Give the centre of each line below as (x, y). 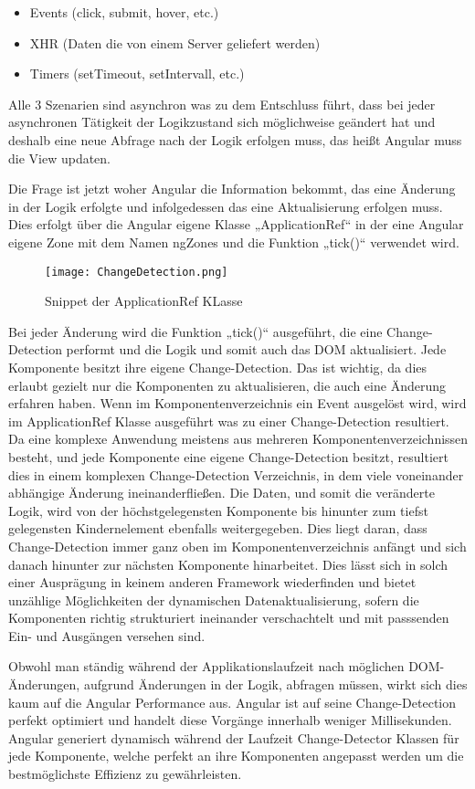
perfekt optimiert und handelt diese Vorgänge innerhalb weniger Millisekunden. (230, 720)
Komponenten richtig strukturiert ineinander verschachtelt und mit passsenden (229, 618)
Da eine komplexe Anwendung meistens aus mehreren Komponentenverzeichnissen (238, 439)
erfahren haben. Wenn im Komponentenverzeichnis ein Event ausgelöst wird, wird (237, 403)
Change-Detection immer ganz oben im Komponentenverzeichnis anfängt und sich (237, 546)
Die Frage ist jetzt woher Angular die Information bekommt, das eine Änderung (232, 189)
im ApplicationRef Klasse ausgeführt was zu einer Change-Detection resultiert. (229, 421)
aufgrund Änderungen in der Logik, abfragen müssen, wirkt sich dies (275, 684)
